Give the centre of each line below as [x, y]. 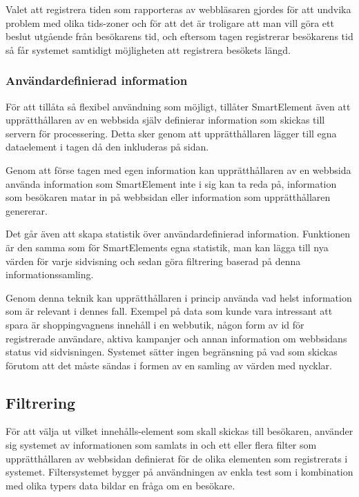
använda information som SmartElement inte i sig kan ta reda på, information [171, 183]
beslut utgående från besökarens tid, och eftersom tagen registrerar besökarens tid [179, 36]
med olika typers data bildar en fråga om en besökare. [120, 485]
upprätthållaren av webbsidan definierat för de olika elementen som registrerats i [177, 458]
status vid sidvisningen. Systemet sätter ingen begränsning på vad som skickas [172, 352]
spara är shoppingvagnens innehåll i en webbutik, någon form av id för [155, 324]
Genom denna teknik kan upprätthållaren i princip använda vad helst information [179, 297]
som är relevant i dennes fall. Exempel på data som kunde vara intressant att [169, 311]
